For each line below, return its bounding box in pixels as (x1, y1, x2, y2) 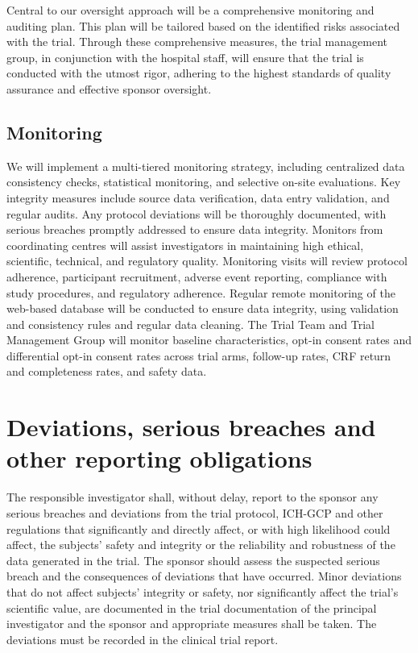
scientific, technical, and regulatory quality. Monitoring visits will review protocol (6, 252, 408, 269)
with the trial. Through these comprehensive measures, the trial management (6, 33, 387, 50)
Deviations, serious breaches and (6, 410, 376, 443)
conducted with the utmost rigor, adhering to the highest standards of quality (6, 64, 391, 81)
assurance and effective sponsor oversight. (6, 80, 212, 97)
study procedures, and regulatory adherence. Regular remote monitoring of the (6, 284, 395, 301)
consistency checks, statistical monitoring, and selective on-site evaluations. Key (6, 173, 401, 190)
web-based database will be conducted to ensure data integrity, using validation (6, 300, 399, 317)
